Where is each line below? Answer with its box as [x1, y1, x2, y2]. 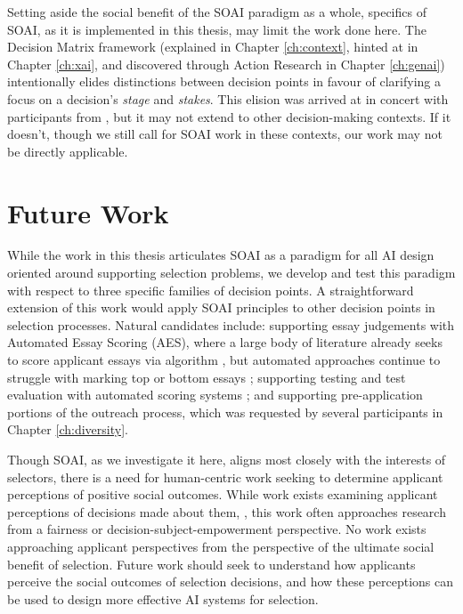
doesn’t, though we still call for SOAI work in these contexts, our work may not [7, 125, 443, 143]
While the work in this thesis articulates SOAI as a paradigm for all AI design [7, 246, 435, 264]
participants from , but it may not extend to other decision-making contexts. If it [7, 107, 451, 125]
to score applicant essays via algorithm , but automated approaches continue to [7, 351, 441, 369]
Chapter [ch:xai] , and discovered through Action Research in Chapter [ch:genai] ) [7, 54, 445, 73]
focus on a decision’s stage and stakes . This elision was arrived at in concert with [7, 89, 449, 108]
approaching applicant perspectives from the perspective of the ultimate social [7, 537, 435, 555]
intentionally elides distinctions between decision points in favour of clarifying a [7, 72, 442, 91]
